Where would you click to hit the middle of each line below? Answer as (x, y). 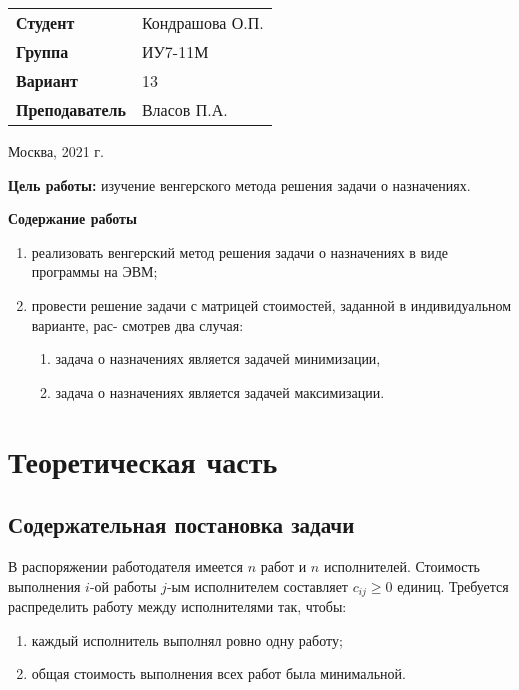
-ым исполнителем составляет (257, 585)
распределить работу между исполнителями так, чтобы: (177, 605)
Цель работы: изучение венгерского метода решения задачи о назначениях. (239, 184)
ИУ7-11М (175, 51)
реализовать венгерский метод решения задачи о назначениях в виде (240, 251)
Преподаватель (71, 109)
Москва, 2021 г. (56, 151)
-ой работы (123, 585)
